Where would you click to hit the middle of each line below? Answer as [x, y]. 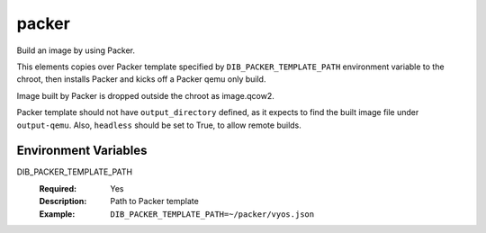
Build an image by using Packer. [76, 50]
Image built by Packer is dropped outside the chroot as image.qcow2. [145, 95]
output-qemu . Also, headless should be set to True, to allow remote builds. [159, 125]
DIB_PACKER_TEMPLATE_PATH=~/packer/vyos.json [212, 214]
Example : [57, 214]
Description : [63, 202]
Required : [58, 188]
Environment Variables [82, 151]
